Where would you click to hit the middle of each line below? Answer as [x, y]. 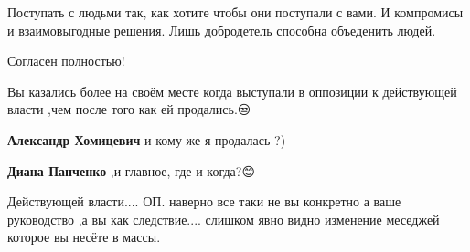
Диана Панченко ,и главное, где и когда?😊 [131, 170]
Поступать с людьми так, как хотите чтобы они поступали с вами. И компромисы [235, 12]
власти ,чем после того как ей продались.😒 [129, 109]
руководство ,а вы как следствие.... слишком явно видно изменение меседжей [224, 219]
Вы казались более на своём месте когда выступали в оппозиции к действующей [232, 91]
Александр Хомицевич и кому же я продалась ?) [147, 139]
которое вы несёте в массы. [84, 237]
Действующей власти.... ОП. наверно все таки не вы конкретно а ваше [204, 201]
